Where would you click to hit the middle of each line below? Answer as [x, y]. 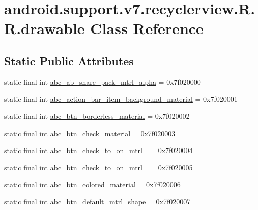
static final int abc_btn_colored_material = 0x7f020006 [92, 184]
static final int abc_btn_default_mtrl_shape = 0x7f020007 [97, 201]
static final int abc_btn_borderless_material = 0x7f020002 [97, 116]
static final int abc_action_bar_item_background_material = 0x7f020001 [121, 99]
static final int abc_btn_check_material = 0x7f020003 [90, 133]
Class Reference [147, 28]
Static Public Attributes [69, 60]
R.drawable [45, 28]
